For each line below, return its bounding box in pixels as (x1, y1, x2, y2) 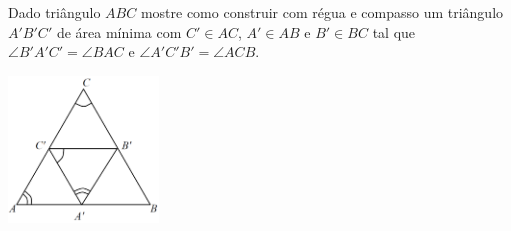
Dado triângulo (8, 2, 101, 22)
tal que (372, 21, 416, 42)
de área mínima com (56, 21, 182, 42)
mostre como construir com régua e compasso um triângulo (140, 2, 504, 22)
